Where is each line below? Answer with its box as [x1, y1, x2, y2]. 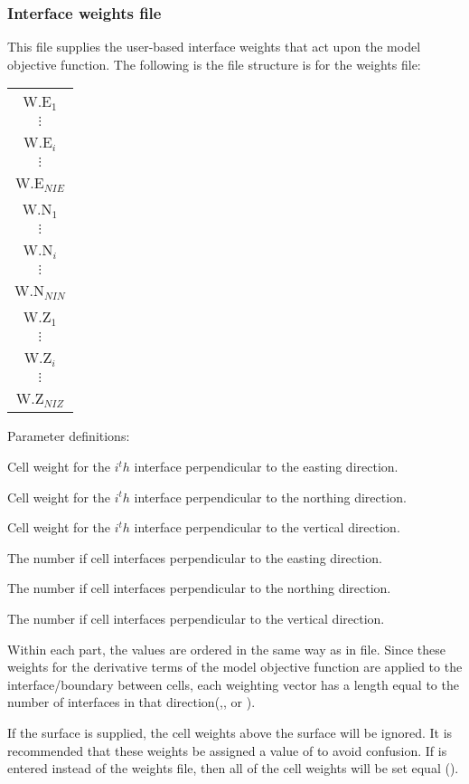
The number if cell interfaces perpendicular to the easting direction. [7, 548, 382, 567]
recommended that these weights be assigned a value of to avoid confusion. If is [7, 741, 447, 760]
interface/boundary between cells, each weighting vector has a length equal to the [7, 674, 459, 693]
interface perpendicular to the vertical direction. [134, 518, 400, 537]
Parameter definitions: [7, 426, 130, 445]
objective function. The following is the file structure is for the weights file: [7, 54, 421, 73]
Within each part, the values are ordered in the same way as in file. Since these [7, 639, 446, 658]
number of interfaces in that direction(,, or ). [7, 693, 256, 712]
